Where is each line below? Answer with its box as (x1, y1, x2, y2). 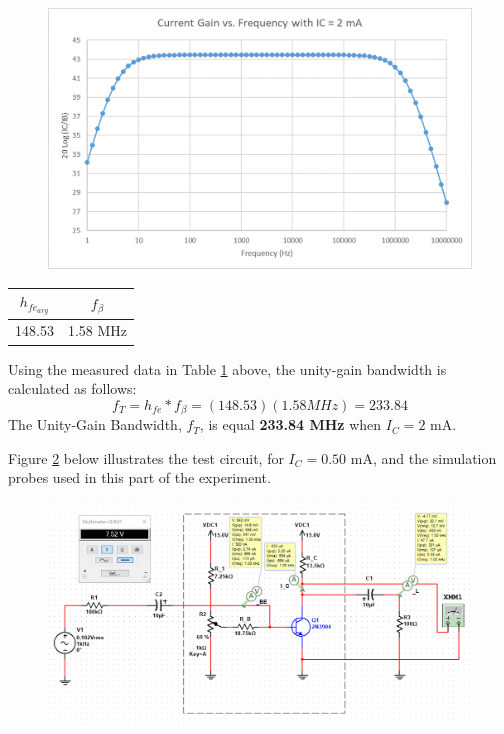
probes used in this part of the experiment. (8, 467, 271, 488)
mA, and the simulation (350, 447, 497, 468)
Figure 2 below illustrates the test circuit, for (8, 447, 284, 468)
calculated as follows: (8, 378, 137, 399)
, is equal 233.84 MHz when (199, 414, 382, 435)
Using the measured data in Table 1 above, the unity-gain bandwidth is (8, 358, 447, 379)
